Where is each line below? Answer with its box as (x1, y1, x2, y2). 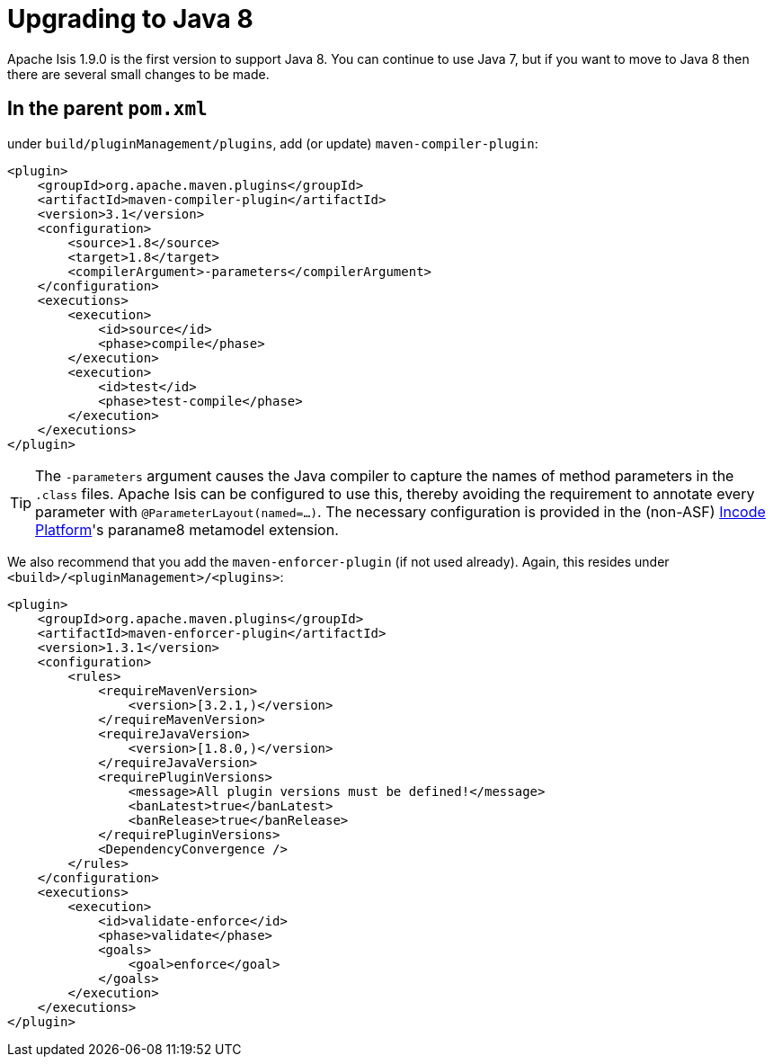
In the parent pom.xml (7, 97, 208, 121)
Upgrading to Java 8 (7, 4, 253, 34)
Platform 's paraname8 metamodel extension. (35, 520, 339, 539)
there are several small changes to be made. (7, 66, 270, 82)
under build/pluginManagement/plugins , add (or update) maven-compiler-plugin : (7, 135, 538, 151)
